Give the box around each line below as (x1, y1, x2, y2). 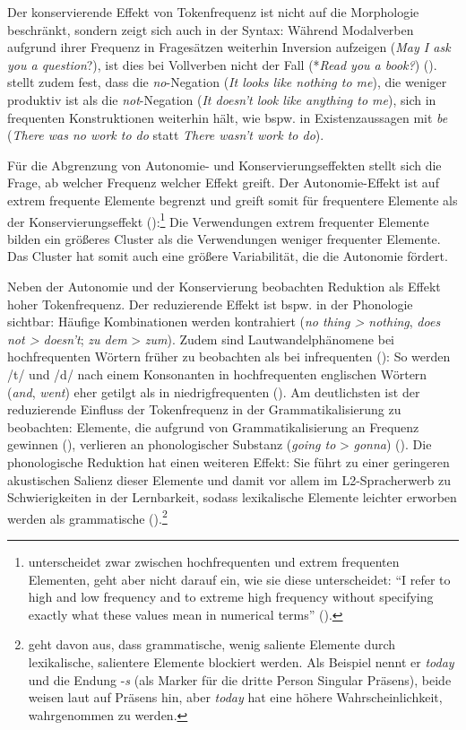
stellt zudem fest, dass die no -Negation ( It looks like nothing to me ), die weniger (7, 73, 447, 91)
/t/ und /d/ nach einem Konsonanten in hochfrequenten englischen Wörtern (7, 364, 427, 383)
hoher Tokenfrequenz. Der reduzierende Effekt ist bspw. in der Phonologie (7, 294, 413, 313)
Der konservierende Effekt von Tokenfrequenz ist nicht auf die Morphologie (7, 3, 419, 21)
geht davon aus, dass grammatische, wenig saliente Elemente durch (28, 635, 396, 654)
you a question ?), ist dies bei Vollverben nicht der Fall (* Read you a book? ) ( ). (7, 55, 437, 74)
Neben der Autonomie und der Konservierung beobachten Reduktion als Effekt (7, 276, 441, 295)
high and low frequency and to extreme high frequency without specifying (28, 587, 434, 606)
